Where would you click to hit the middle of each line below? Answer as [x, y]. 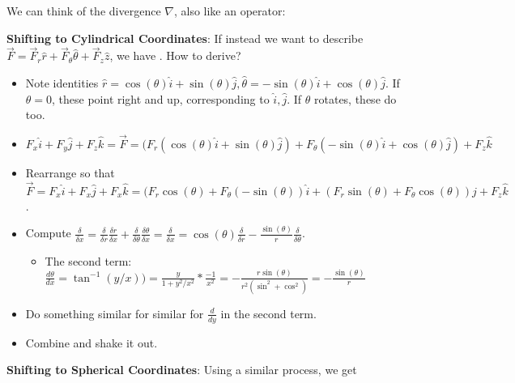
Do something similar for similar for [115, 313]
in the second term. [268, 313]
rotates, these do [355, 98]
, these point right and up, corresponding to [161, 98]
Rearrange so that [70, 172]
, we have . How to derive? [175, 55]
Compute [48, 233]
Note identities [62, 83]
